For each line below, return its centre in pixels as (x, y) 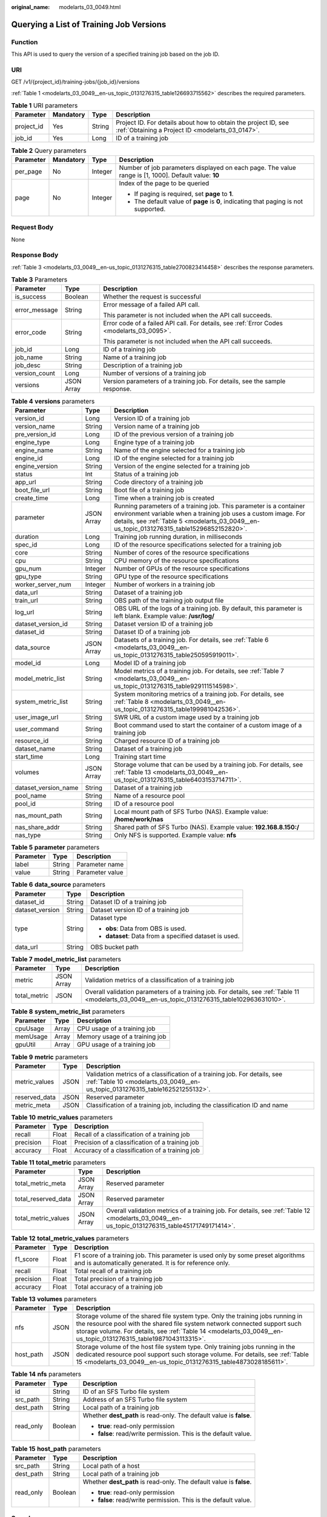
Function (25, 42)
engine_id (29, 458)
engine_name (34, 450)
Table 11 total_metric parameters (58, 1163)
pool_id (25, 803)
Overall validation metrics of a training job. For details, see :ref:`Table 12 (208, 1211)
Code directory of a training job (159, 482)
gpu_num (28, 569)
